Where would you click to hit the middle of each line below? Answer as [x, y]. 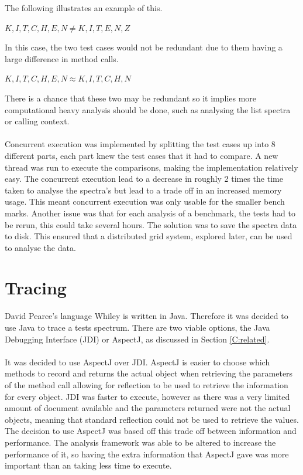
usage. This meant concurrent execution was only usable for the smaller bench [145, 201]
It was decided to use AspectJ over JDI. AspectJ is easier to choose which [137, 362]
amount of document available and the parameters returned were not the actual [148, 408]
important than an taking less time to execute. [88, 465]
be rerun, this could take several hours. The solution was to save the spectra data [151, 224]
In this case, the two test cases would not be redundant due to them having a [144, 47]
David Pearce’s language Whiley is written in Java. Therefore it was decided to [147, 316]
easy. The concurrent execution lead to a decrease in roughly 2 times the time [144, 179]
